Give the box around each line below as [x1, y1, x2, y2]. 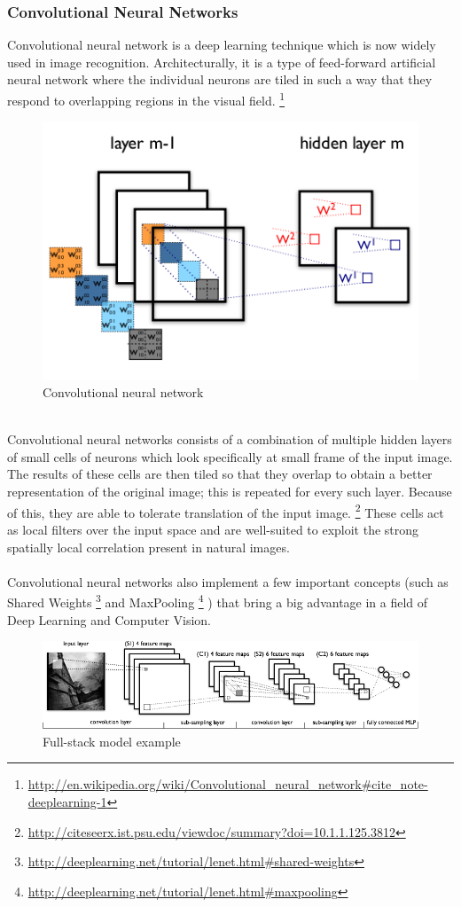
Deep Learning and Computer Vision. [7, 610, 212, 629]
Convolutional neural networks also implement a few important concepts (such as [7, 572, 449, 590]
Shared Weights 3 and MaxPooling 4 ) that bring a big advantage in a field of [7, 590, 428, 611]
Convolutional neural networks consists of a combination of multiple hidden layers [7, 430, 452, 449]
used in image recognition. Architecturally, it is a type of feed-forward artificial [7, 52, 436, 71]
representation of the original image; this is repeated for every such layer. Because [7, 482, 452, 501]
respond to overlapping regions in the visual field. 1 [7, 89, 285, 109]
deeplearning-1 [27, 793, 107, 810]
